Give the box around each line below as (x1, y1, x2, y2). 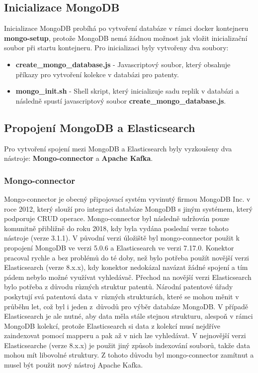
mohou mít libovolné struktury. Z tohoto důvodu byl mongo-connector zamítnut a (4, 350, 254, 360)
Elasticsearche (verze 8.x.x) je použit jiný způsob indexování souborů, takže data (4, 340, 250, 350)
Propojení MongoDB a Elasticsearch (4, 120, 195, 135)
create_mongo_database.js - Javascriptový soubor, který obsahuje (15, 59, 231, 69)
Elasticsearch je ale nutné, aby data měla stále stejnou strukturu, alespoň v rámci (4, 311, 253, 321)
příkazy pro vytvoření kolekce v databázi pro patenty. (15, 69, 179, 79)
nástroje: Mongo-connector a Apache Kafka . (4, 153, 153, 163)
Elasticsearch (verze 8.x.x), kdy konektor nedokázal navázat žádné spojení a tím (4, 262, 248, 272)
